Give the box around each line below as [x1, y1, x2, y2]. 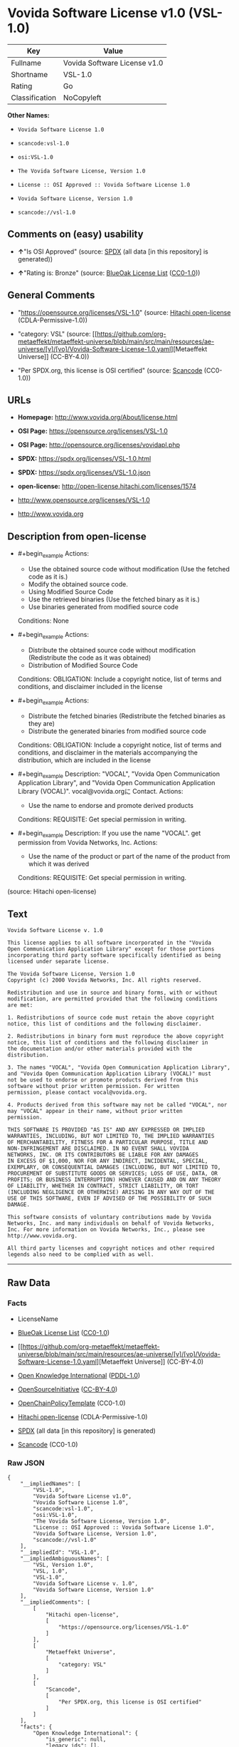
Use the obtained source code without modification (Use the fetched [28, 564, 230, 573]
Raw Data [7, 1277, 51, 1289]
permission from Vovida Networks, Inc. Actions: [17, 839, 158, 847]
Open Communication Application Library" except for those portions [7, 945, 215, 953]
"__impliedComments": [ [20, 1598, 91, 1606]
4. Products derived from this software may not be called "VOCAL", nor [7, 1101, 228, 1109]
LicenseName [17, 1315, 58, 1323]
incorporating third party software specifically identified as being [7, 951, 221, 959]
